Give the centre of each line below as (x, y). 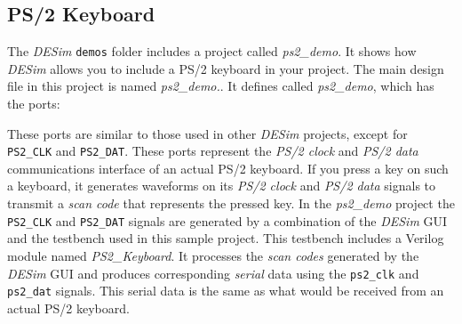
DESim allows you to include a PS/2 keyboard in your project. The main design (226, 68)
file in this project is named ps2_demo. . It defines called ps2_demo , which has (221, 86)
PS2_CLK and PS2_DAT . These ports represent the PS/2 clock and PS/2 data (213, 151)
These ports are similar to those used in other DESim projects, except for (207, 133)
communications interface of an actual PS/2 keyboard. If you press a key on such (228, 168)
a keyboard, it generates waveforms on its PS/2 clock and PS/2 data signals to (222, 186)
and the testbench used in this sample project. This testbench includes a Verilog (226, 238)
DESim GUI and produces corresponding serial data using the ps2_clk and (213, 273)
